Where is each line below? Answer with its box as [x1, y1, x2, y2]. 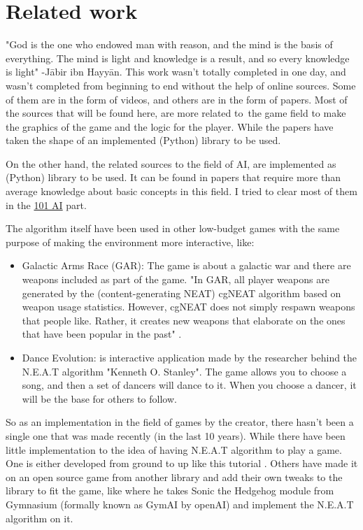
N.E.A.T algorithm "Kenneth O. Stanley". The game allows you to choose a [22, 364, 347, 378]
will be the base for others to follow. [22, 391, 177, 406]
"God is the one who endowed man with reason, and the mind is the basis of [6, 37, 333, 52]
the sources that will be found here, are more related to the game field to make [6, 106, 346, 120]
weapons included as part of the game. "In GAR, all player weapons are [22, 272, 329, 287]
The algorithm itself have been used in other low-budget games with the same [6, 221, 340, 236]
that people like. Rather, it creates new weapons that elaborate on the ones [22, 313, 346, 327]
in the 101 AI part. [6, 197, 87, 212]
